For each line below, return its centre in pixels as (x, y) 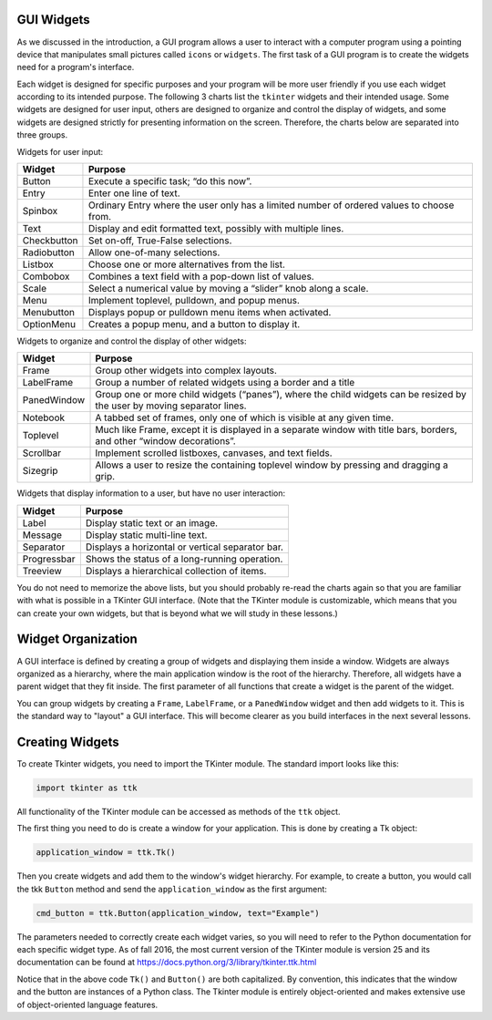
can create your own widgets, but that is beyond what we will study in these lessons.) (178, 613)
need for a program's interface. (76, 67)
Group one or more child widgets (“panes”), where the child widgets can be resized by (281, 395)
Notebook (44, 417)
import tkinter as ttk (87, 788)
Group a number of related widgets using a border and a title (225, 383)
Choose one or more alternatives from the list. (187, 264)
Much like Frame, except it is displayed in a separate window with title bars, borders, (276, 430)
